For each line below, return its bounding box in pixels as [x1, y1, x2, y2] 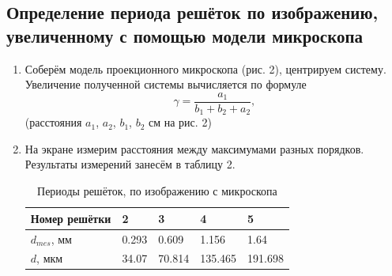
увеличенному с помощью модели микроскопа [6, 23, 364, 47]
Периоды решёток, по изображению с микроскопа [37, 183, 277, 199]
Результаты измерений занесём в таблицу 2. [24, 156, 236, 172]
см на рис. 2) [149, 114, 212, 130]
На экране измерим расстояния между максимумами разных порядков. [24, 140, 364, 157]
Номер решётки [30, 210, 111, 226]
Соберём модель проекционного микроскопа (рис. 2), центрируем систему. [24, 60, 386, 77]
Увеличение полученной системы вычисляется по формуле [24, 76, 307, 93]
